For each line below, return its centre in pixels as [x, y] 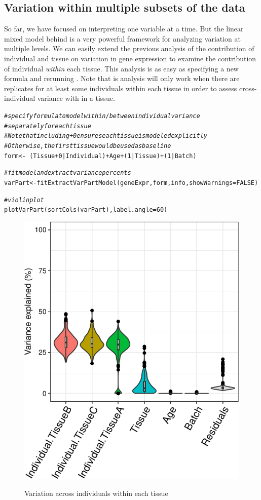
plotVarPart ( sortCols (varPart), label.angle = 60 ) [86, 210]
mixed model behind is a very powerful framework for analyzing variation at [123, 38]
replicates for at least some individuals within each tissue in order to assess [121, 88]
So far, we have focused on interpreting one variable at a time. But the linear [124, 29]
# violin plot [24, 200]
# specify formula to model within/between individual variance [102, 116]
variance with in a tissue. [76, 98]
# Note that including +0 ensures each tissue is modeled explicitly [106, 136]
